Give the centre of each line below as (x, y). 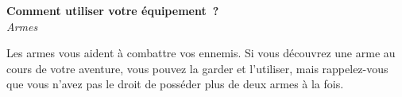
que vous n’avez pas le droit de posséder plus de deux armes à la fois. (175, 84)
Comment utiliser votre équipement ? (113, 10)
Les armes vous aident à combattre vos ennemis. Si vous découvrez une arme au (201, 53)
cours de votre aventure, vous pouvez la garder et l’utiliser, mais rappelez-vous (197, 68)
